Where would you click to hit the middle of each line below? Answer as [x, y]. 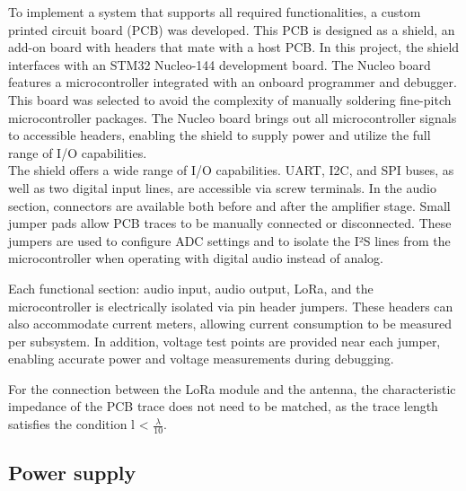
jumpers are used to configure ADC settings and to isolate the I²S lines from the [229, 240]
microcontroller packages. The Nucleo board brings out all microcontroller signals [233, 117]
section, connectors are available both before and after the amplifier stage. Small [229, 205]
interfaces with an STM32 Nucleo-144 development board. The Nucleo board [220, 64]
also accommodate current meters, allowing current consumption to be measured [230, 324]
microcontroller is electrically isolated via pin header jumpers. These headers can [231, 306]
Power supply [72, 473]
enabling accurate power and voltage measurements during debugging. [201, 359]
